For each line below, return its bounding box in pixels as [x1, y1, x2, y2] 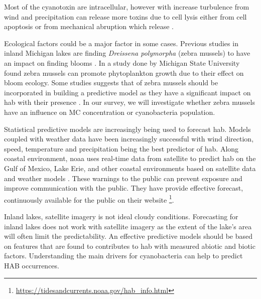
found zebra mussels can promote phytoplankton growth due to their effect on [4, 67, 244, 78]
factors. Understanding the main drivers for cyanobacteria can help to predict [4, 250, 243, 261]
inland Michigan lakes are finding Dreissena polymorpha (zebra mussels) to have [4, 48, 250, 58]
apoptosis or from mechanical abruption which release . [4, 21, 174, 32]
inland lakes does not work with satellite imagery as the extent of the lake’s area [4, 221, 252, 231]
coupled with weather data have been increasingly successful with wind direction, [4, 133, 254, 144]
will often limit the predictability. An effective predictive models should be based [4, 231, 252, 241]
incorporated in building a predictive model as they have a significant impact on [4, 87, 251, 97]
